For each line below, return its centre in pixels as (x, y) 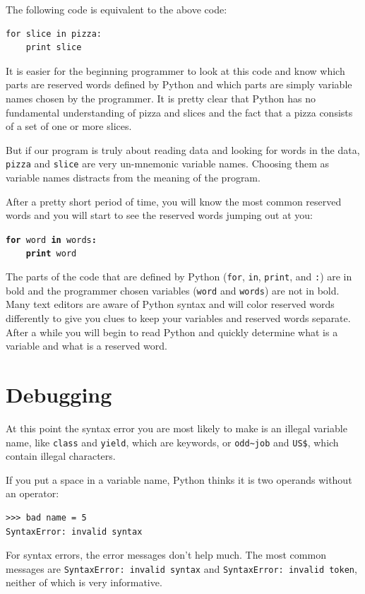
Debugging (59, 394)
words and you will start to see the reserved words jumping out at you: (159, 215)
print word (51, 254)
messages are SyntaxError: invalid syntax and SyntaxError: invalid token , (181, 568)
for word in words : (51, 240)
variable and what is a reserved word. (86, 346)
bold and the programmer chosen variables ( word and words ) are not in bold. (173, 290)
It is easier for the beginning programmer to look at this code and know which (175, 70)
